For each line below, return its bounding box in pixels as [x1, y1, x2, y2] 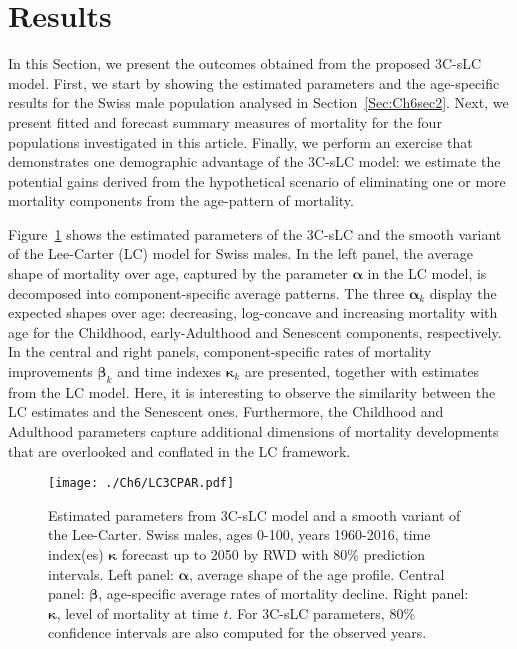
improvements [8, 361, 93, 382]
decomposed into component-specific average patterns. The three [8, 282, 405, 303]
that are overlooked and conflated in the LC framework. [8, 440, 351, 461]
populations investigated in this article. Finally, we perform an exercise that [8, 131, 473, 152]
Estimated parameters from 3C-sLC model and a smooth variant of [48, 504, 461, 525]
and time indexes [117, 361, 222, 382]
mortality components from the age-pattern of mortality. [8, 190, 354, 211]
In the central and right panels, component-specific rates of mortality [8, 341, 432, 362]
